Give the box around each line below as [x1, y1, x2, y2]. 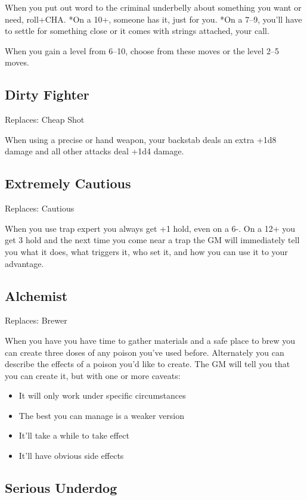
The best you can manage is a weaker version [18, 409, 184, 421]
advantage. [5, 257, 44, 269]
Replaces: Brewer [5, 314, 67, 327]
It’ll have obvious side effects [18, 449, 124, 462]
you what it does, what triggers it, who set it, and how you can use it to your [5, 245, 288, 257]
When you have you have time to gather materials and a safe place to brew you [5, 334, 296, 346]
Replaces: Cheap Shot [5, 113, 85, 126]
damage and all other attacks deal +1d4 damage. [5, 145, 184, 157]
